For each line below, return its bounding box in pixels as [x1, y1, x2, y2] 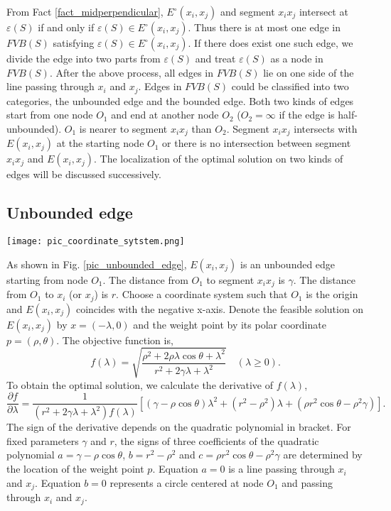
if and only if [38, 20, 95, 34]
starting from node [6, 272, 88, 287]
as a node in [270, 51, 323, 65]
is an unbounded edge [240, 256, 336, 271]
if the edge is [279, 107, 335, 122]
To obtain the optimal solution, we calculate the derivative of [6, 377, 274, 392]
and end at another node [111, 107, 219, 122]
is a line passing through [228, 461, 335, 476]
